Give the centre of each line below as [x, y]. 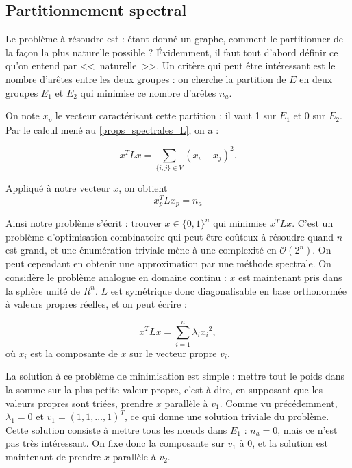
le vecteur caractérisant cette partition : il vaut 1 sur [166, 115]
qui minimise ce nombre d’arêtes [148, 92]
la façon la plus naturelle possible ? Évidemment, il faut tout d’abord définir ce [172, 52]
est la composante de [74, 353]
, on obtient [143, 188]
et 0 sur [310, 115]
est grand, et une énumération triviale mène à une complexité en [141, 250]
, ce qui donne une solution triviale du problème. [227, 416]
